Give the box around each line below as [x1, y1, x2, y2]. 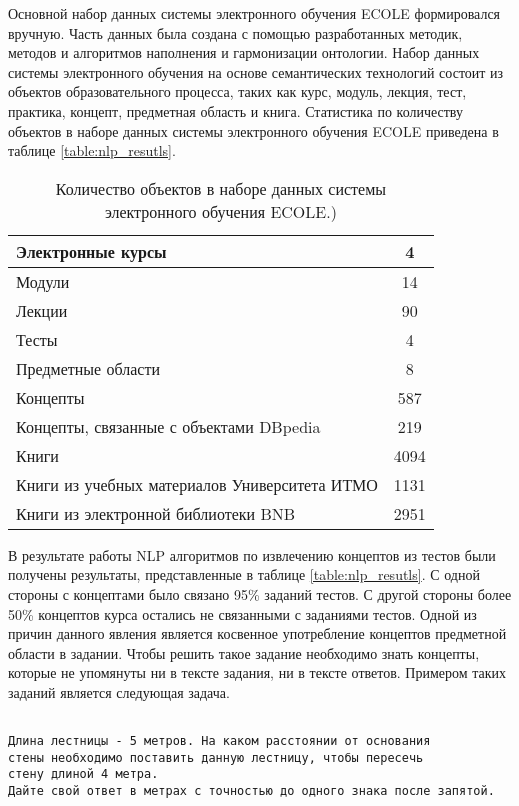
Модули [16, 269, 70, 293]
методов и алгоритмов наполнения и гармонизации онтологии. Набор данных [8, 42, 480, 63]
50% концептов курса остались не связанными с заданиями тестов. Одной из [8, 603, 477, 624]
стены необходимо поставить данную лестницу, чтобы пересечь [8, 750, 424, 765]
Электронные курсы [16, 239, 167, 263]
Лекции [16, 298, 68, 322]
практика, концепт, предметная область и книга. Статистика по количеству [8, 100, 463, 121]
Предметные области [16, 356, 161, 380]
